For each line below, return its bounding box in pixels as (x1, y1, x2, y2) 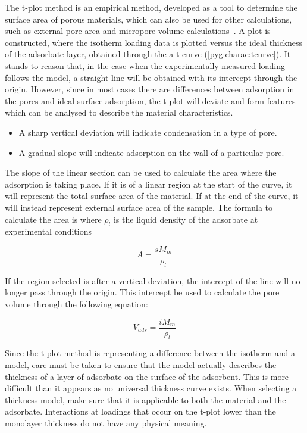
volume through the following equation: (5, 297, 148, 310)
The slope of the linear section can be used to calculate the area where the (5, 166, 277, 179)
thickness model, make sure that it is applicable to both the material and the (5, 393, 286, 406)
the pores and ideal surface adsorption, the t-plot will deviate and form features (5, 94, 296, 107)
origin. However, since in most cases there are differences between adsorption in (5, 83, 295, 95)
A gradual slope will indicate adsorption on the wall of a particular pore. (18, 146, 284, 158)
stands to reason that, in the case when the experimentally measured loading (5, 59, 286, 71)
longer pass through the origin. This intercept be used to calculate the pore (5, 286, 280, 298)
